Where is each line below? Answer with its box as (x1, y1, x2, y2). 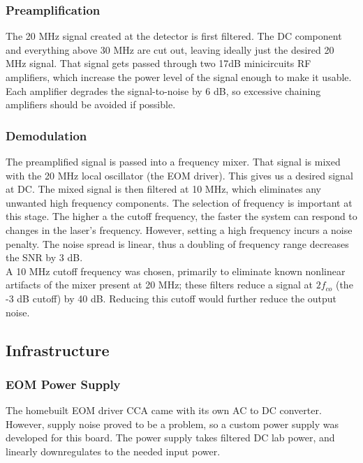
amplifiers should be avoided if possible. (6, 97, 176, 112)
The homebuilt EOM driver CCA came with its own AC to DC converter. (6, 403, 322, 418)
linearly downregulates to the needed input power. (6, 443, 221, 458)
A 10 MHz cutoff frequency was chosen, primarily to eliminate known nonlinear (6, 263, 346, 278)
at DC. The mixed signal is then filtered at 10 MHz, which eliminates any (6, 182, 321, 196)
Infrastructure (6, 339, 110, 360)
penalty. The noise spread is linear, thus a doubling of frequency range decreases (6, 236, 349, 251)
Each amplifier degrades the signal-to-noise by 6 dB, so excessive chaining (6, 83, 321, 98)
